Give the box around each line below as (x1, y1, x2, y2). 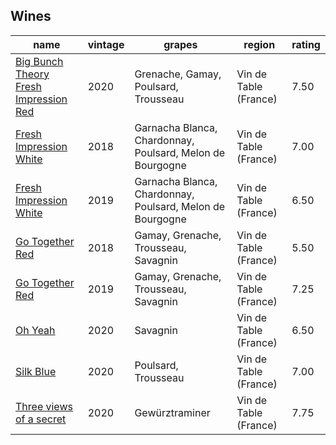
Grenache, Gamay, (134, 67, 222, 81)
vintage (87, 37, 125, 51)
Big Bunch (15, 54, 64, 68)
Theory (15, 67, 50, 81)
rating (291, 37, 321, 51)
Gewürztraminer (134, 405, 211, 419)
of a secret (15, 412, 67, 426)
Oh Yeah (15, 323, 56, 337)
